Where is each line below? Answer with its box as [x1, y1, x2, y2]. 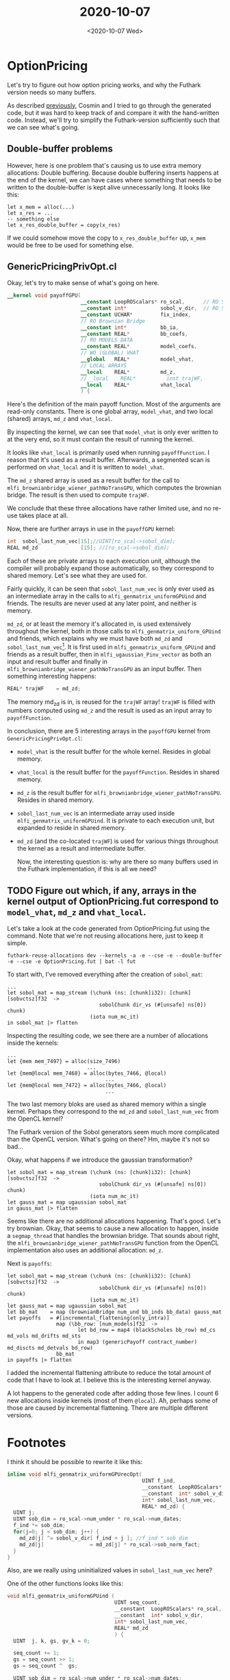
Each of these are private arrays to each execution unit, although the [7, 557, 201, 565]
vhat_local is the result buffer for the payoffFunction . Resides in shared [16, 768, 220, 777]
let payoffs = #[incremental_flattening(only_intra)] [7, 1315, 170, 1322]
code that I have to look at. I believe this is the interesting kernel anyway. [7, 1376, 212, 1385]
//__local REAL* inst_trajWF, [80, 375, 204, 382]
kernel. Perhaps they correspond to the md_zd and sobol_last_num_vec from [7, 1108, 219, 1116]
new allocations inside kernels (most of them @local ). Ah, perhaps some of [7, 1396, 218, 1405]
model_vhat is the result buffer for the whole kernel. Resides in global [16, 748, 211, 756]
